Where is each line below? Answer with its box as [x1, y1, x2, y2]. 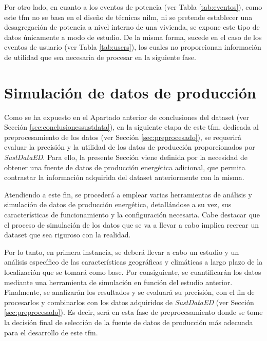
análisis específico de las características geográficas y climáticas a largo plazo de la [4, 256, 263, 267]
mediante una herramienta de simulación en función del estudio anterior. [4, 276, 233, 287]
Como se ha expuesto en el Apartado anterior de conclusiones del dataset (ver [4, 111, 249, 122]
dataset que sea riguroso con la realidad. [4, 229, 131, 240]
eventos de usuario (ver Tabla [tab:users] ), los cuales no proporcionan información [4, 42, 261, 52]
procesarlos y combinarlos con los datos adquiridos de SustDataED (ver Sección [4, 296, 254, 307]
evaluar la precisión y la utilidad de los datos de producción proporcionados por [4, 142, 255, 152]
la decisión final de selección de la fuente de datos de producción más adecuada [4, 316, 253, 327]
